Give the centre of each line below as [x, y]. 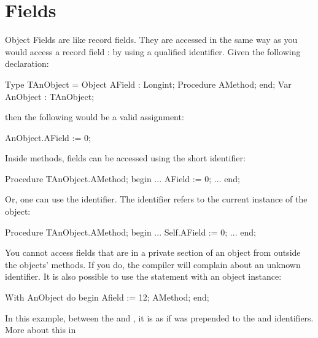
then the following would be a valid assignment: [95, 117]
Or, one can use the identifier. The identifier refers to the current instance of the [156, 199]
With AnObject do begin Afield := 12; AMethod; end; [107, 297]
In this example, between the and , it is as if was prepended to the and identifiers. [159, 317]
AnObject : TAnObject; [50, 96]
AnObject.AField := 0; [48, 137]
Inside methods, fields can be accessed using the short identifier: [125, 158]
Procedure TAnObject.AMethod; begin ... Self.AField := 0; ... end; [130, 232]
